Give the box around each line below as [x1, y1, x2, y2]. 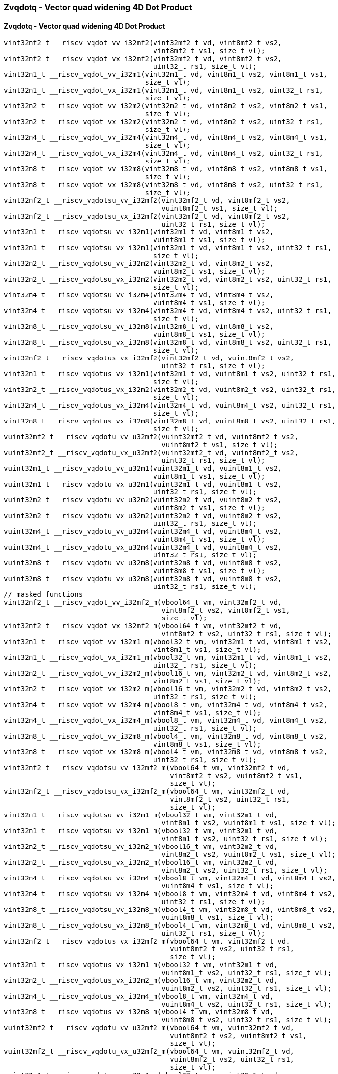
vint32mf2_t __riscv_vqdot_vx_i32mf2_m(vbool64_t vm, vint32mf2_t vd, [4, 622, 282, 630]
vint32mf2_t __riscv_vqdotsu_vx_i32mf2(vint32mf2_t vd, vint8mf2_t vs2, [4, 212, 290, 221]
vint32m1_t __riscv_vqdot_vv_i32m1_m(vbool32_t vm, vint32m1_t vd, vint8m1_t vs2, [4, 638, 332, 646]
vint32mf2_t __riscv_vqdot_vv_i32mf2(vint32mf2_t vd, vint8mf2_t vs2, [4, 39, 282, 47]
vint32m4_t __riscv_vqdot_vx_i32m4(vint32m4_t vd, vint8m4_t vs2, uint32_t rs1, [4, 149, 324, 158]
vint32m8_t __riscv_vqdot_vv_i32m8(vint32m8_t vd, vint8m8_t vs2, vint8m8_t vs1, [4, 165, 328, 173]
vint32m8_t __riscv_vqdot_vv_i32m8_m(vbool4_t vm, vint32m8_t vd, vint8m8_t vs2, [4, 732, 328, 741]
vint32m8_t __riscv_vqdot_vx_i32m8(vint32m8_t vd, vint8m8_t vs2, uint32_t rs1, [4, 181, 324, 189]
